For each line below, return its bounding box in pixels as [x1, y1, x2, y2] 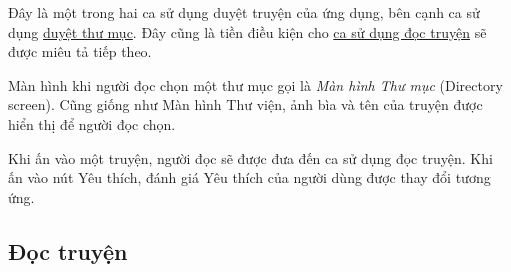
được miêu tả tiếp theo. [8, 41, 152, 62]
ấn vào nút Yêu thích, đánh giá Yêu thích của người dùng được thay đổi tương [8, 167, 491, 188]
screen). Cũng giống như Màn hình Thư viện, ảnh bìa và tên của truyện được [8, 94, 483, 115]
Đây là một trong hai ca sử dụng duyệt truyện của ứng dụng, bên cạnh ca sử [8, 2, 480, 22]
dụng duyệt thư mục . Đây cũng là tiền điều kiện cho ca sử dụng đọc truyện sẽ [8, 21, 487, 42]
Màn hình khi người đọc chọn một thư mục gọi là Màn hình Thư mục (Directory [8, 74, 503, 95]
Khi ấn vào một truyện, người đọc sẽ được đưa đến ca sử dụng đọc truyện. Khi [8, 147, 493, 168]
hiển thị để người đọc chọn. [8, 113, 176, 134]
